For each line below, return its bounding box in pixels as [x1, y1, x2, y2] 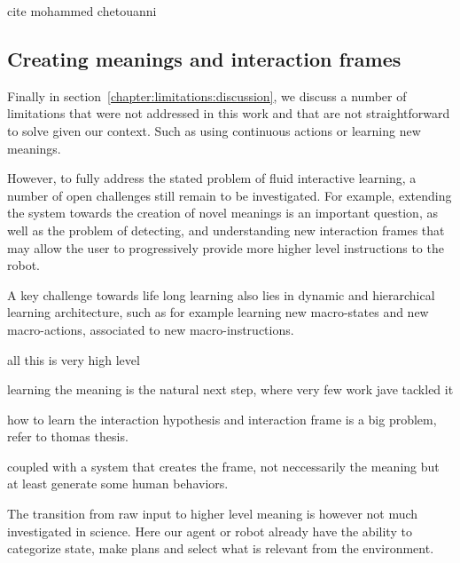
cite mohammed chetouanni [7, 2, 157, 20]
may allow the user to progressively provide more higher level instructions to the [7, 238, 444, 257]
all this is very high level [7, 350, 140, 369]
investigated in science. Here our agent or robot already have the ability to [7, 521, 412, 540]
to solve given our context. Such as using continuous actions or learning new [7, 121, 421, 139]
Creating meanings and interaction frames [7, 44, 402, 72]
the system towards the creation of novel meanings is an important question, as [7, 203, 438, 222]
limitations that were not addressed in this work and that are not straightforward [7, 104, 450, 123]
